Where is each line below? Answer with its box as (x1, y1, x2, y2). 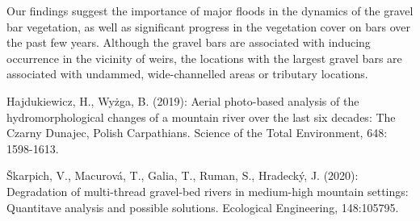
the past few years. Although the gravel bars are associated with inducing (6, 34, 371, 51)
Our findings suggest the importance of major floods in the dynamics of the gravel (6, 2, 414, 19)
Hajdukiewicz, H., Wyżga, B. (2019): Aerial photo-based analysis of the (6, 92, 359, 109)
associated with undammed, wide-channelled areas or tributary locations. (6, 65, 368, 82)
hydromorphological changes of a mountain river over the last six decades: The (6, 108, 396, 125)
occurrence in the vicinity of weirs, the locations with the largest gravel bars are (6, 49, 402, 66)
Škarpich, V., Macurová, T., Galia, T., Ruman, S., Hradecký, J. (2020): (6, 167, 359, 184)
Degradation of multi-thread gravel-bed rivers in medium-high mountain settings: (6, 182, 409, 199)
